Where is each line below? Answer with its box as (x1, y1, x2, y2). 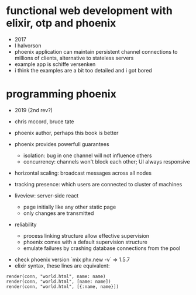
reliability (14, 221, 37, 228)
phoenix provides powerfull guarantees (14, 140, 109, 147)
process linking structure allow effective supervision (23, 232, 150, 239)
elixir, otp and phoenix (6, 16, 116, 30)
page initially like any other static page (23, 203, 116, 210)
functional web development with (6, 4, 173, 18)
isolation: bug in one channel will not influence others (23, 152, 152, 159)
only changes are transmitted (23, 209, 94, 217)
